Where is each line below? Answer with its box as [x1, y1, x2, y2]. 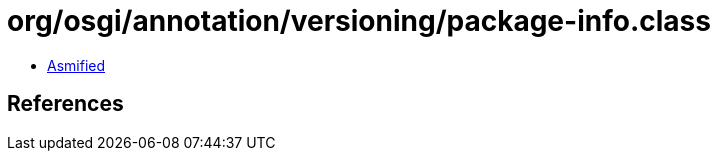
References [7, 91, 124, 117]
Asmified [47, 56, 106, 74]
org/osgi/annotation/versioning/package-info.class [7, 4, 711, 38]
